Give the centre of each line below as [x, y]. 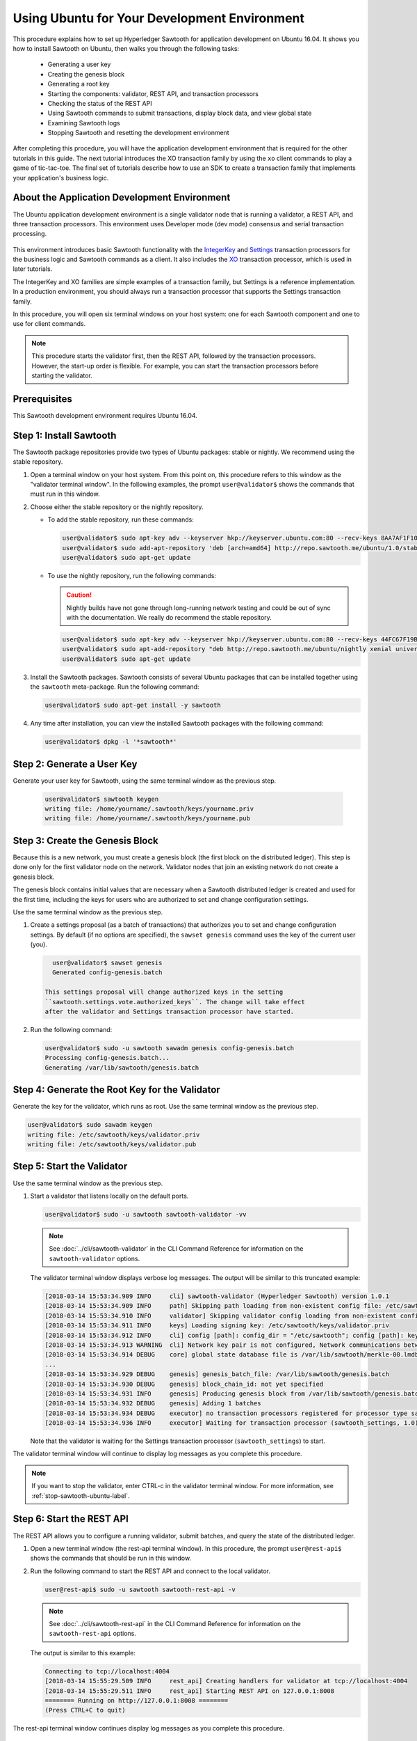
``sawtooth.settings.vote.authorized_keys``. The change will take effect [175, 1002]
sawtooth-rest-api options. [93, 1634]
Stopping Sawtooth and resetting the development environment [138, 133]
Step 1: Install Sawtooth [65, 435]
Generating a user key [79, 64]
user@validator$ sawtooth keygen [102, 799]
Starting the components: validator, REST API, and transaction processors [153, 93]
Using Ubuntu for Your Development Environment [159, 18]
